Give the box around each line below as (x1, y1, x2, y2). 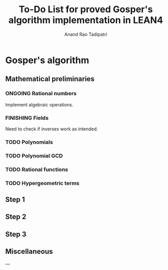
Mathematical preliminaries (5, 75, 95, 84)
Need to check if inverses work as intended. (5, 126, 98, 132)
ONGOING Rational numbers (5, 90, 77, 97)
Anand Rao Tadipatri (64, 31, 107, 37)
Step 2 (5, 212, 27, 221)
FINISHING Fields (5, 114, 49, 121)
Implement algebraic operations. (5, 101, 74, 107)
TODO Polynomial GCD (5, 152, 63, 159)
